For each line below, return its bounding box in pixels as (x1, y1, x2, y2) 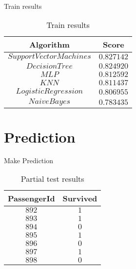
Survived (62, 193, 97, 204)
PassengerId (8, 193, 55, 204)
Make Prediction (4, 155, 53, 165)
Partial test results (20, 173, 84, 185)
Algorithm (29, 38, 70, 50)
